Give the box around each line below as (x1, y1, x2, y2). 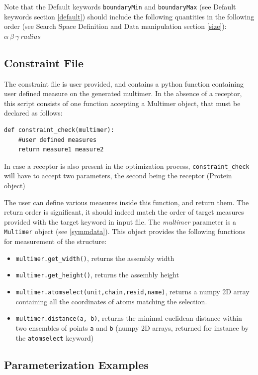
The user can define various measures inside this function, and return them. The (4, 197, 249, 207)
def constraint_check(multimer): (4, 126, 114, 134)
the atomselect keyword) (15, 332, 94, 343)
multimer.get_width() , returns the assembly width (15, 252, 174, 263)
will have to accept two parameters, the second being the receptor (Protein (4, 170, 232, 181)
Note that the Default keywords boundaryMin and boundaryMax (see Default (4, 1, 236, 11)
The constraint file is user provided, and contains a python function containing (4, 78, 244, 89)
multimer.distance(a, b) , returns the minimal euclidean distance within (15, 313, 242, 323)
